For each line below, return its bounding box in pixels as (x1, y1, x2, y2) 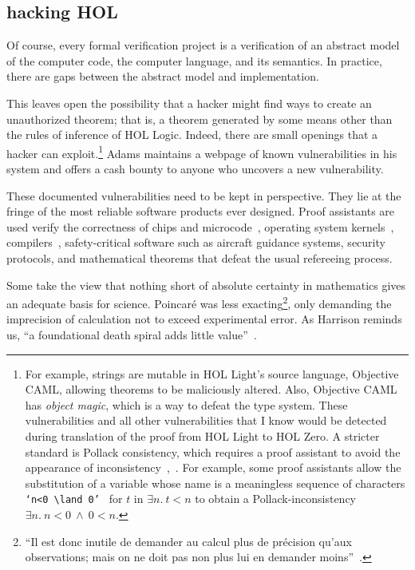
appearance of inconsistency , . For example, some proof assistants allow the (25, 459, 401, 476)
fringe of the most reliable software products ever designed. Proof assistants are (6, 203, 395, 220)
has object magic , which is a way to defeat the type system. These (25, 396, 348, 413)
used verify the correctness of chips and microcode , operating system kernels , (6, 218, 394, 235)
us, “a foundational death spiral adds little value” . (6, 327, 257, 343)
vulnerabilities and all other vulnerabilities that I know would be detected (25, 412, 387, 429)
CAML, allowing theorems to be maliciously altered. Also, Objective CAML (25, 381, 397, 398)
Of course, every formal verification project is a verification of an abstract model (6, 37, 400, 53)
